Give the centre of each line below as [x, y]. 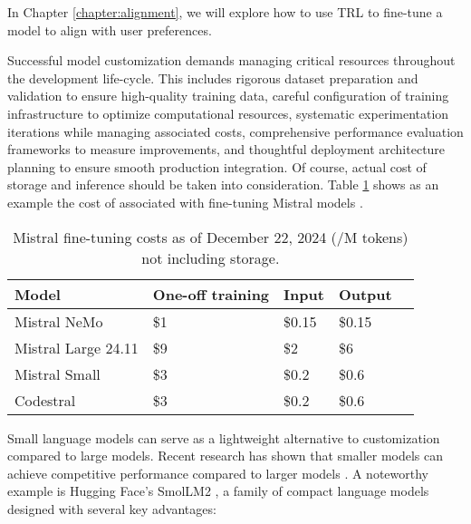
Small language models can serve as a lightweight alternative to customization [224, 437]
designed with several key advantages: [112, 508]
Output [365, 294]
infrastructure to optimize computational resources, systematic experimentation [228, 113]
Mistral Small [58, 374]
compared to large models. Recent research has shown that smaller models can [226, 456]
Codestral [45, 400]
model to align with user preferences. [110, 29]
